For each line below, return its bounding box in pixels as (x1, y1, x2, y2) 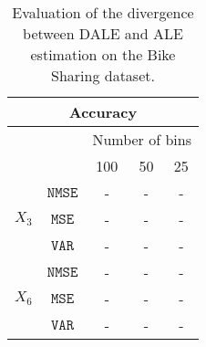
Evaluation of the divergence (12, 2, 194, 23)
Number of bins (92, 129, 191, 150)
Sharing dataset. (51, 65, 155, 86)
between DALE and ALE (23, 23, 183, 44)
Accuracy (68, 101, 138, 122)
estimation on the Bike (30, 44, 176, 65)
